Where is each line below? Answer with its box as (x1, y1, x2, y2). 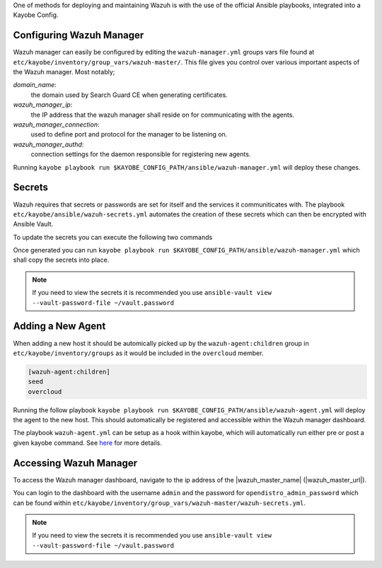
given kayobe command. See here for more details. (13, 439, 162, 447)
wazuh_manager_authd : (13, 140, 84, 149)
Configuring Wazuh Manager (13, 29, 144, 42)
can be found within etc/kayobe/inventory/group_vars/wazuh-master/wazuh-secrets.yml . (13, 499, 306, 507)
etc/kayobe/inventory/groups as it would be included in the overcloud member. (13, 349, 264, 357)
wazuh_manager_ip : (13, 100, 73, 109)
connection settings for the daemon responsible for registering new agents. (30, 150, 251, 158)
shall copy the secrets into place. (13, 255, 110, 265)
